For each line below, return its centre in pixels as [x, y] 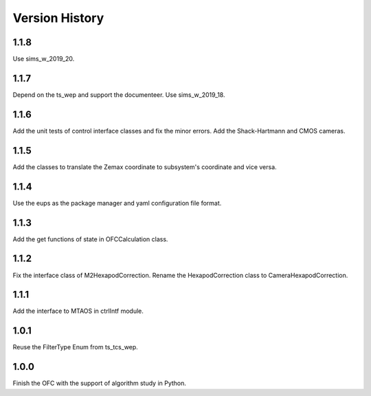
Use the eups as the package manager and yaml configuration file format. [117, 203]
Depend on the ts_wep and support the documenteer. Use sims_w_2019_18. [119, 95]
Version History [58, 18]
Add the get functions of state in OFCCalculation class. [90, 239]
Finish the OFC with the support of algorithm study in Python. [100, 383]
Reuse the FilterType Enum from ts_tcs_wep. [76, 347]
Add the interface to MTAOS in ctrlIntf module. [78, 311]
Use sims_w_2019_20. [44, 59]
